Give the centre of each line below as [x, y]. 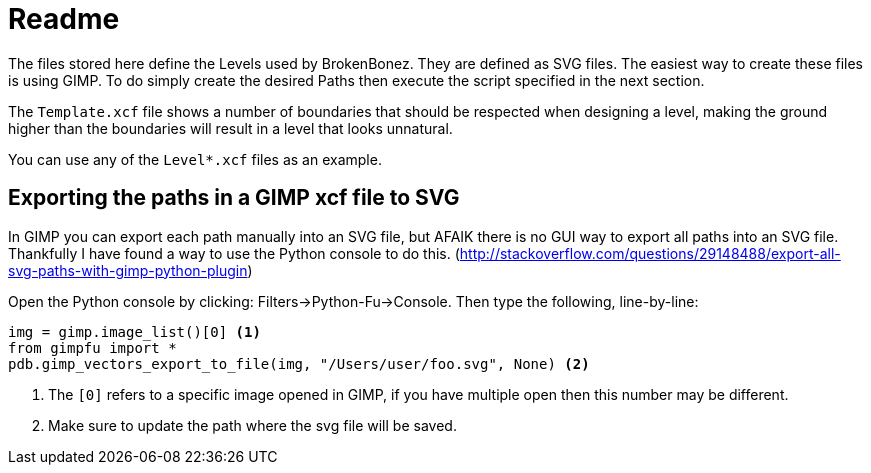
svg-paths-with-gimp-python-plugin [128, 270]
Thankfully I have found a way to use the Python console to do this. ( [234, 253]
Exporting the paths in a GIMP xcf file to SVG [234, 198]
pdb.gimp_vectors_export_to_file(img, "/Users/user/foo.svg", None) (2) [299, 363]
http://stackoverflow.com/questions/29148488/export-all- [650, 253]
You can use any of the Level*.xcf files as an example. [195, 159]
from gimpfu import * [92, 347]
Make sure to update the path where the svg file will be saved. [252, 425]
